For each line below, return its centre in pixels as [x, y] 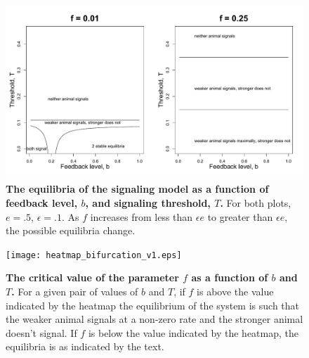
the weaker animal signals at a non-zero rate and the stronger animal [154, 319]
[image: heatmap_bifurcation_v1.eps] [94, 255]
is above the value [235, 291]
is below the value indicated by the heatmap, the [193, 332]
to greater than [240, 216]
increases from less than [142, 216]
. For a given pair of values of [75, 291]
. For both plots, [256, 202]
